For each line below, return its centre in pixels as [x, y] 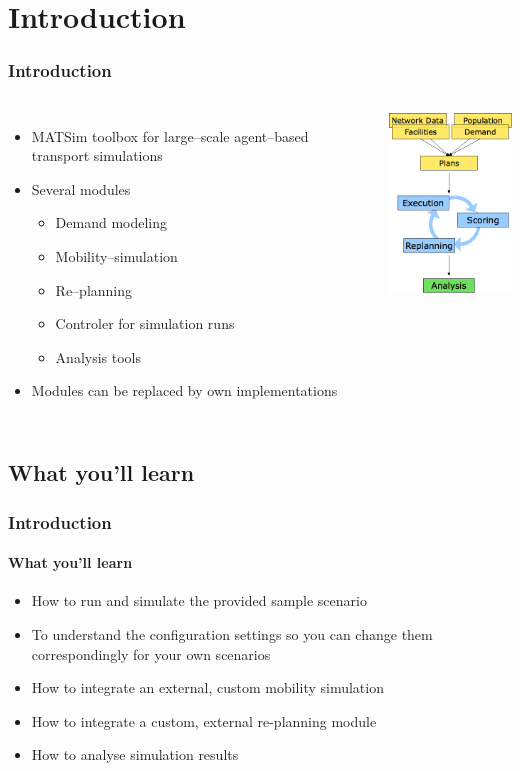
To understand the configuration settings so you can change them [232, 633]
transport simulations [97, 155]
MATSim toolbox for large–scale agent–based [170, 135]
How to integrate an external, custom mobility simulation [207, 687]
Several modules [81, 188]
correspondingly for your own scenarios [151, 653]
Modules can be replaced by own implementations [184, 390]
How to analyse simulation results [135, 754]
